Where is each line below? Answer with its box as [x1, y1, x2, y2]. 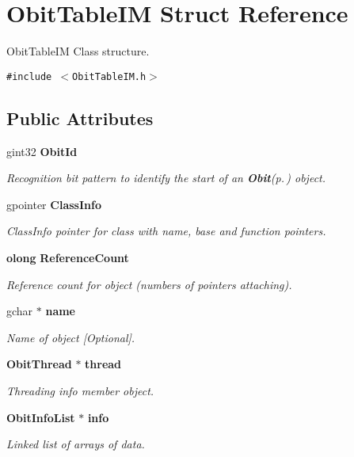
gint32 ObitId [6, 143, 78, 159]
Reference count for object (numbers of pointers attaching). [6, 276, 292, 292]
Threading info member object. [6, 382, 154, 398]
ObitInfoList [6, 409, 75, 425]
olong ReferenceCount [6, 249, 129, 265]
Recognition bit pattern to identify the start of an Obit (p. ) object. [6, 169, 326, 186]
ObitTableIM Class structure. [6, 43, 150, 59]
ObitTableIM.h [72, 70, 147, 82]
